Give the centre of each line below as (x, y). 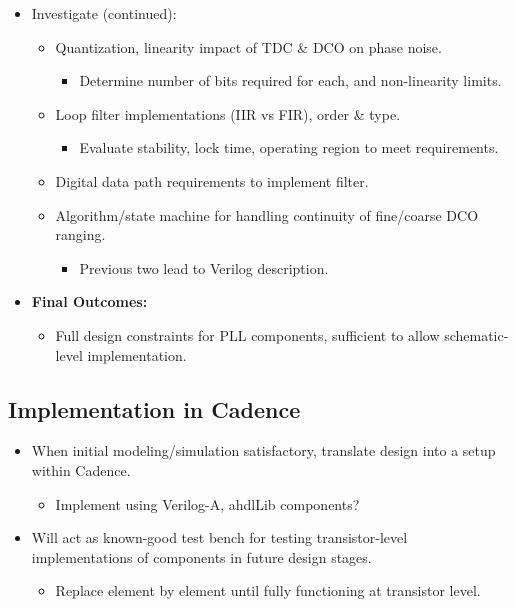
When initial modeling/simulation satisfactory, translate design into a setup (263, 450)
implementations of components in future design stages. (201, 556)
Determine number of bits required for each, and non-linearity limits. (290, 80)
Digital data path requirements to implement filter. (212, 180)
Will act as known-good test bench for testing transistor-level (219, 537)
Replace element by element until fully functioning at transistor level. (268, 590)
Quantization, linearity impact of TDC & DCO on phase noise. (248, 46)
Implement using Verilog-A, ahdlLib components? (207, 503)
